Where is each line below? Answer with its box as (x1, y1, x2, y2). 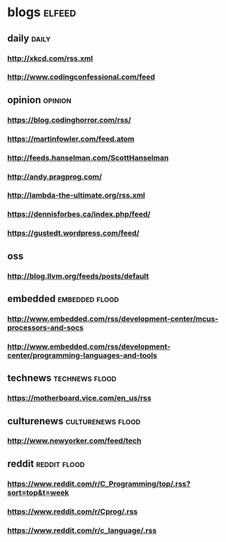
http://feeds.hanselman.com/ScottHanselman (7, 153, 169, 163)
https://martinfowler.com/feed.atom (7, 134, 135, 144)
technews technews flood (7, 372, 117, 384)
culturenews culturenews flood (7, 415, 141, 427)
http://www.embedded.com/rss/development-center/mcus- (7, 314, 219, 324)
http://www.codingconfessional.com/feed (7, 72, 156, 82)
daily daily (7, 32, 51, 44)
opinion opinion (7, 94, 72, 106)
